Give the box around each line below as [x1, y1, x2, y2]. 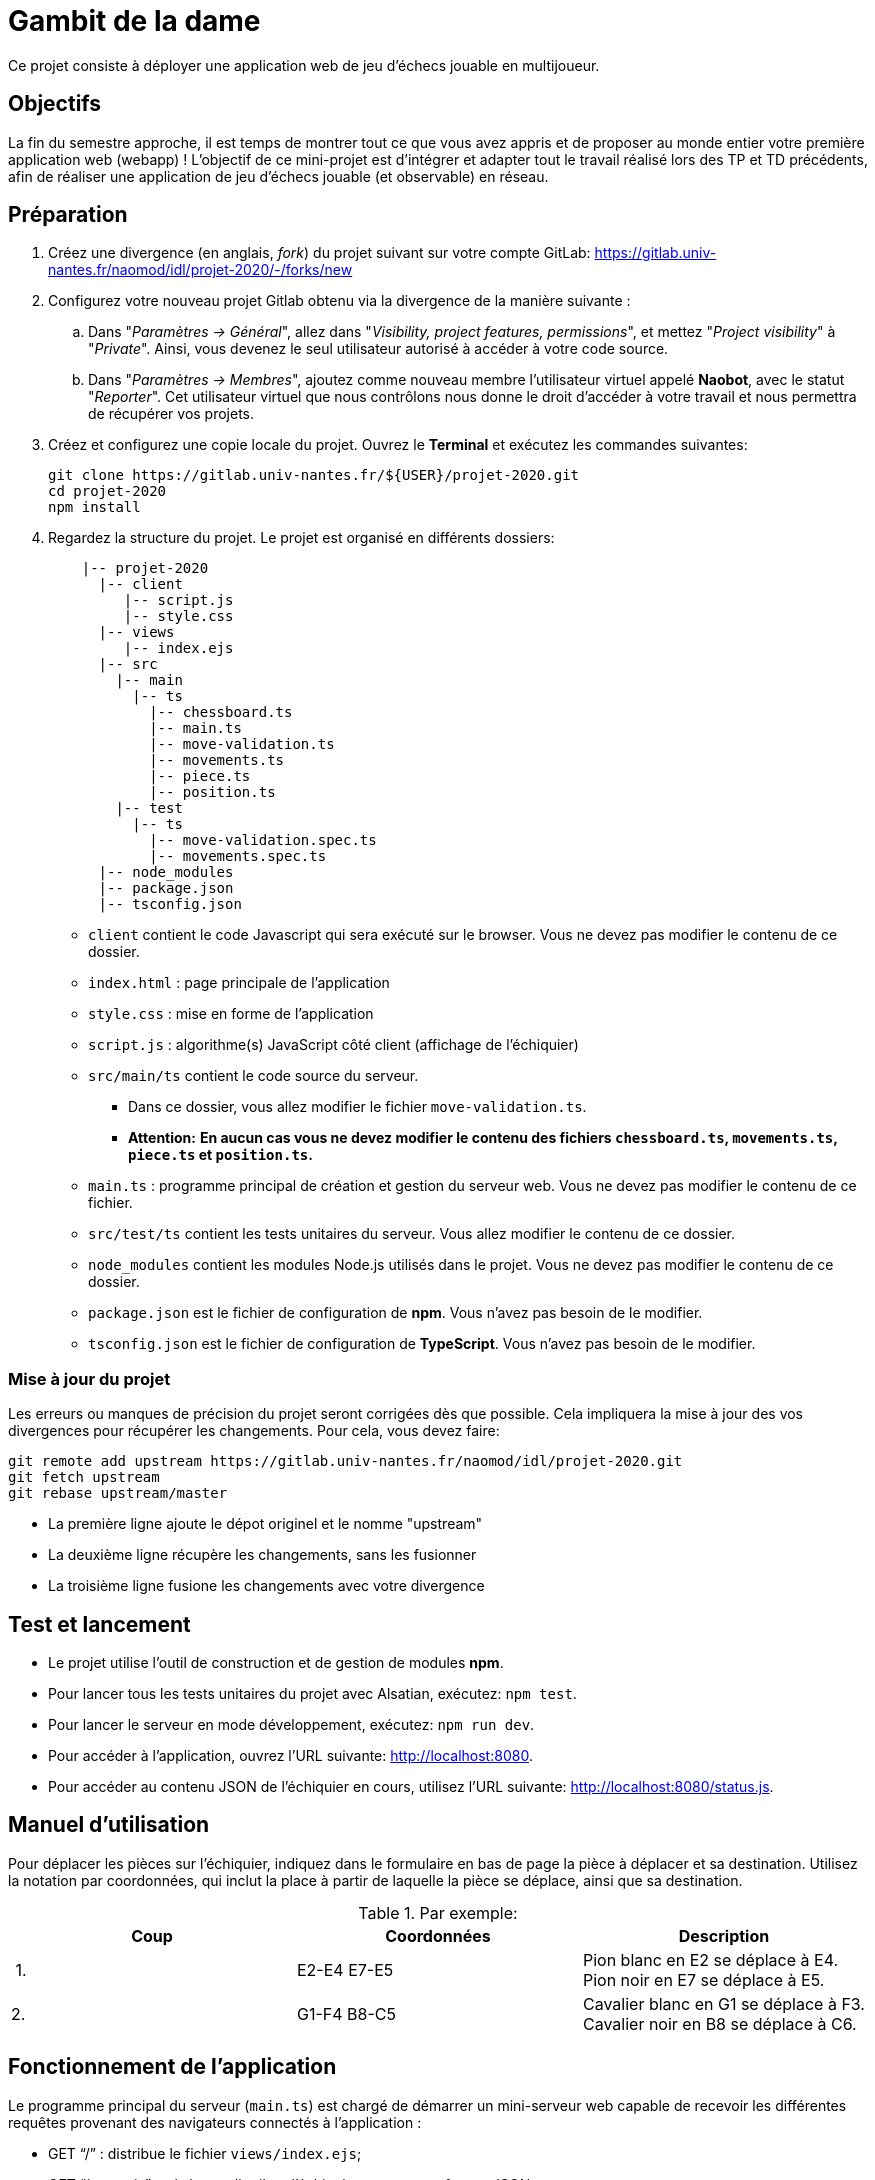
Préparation [8, 202, 128, 228]
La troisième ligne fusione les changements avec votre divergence [48, 1577, 485, 1595]
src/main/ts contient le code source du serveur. [88, 1067, 419, 1085]
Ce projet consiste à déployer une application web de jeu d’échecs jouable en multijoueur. [8, 56, 600, 74]
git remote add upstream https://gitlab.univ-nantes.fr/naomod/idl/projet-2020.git [8, 1453, 683, 1470]
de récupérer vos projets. [88, 405, 255, 423]
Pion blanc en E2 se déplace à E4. [582, 1949, 839, 1970]
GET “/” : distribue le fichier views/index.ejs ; [48, 2144, 362, 2162]
